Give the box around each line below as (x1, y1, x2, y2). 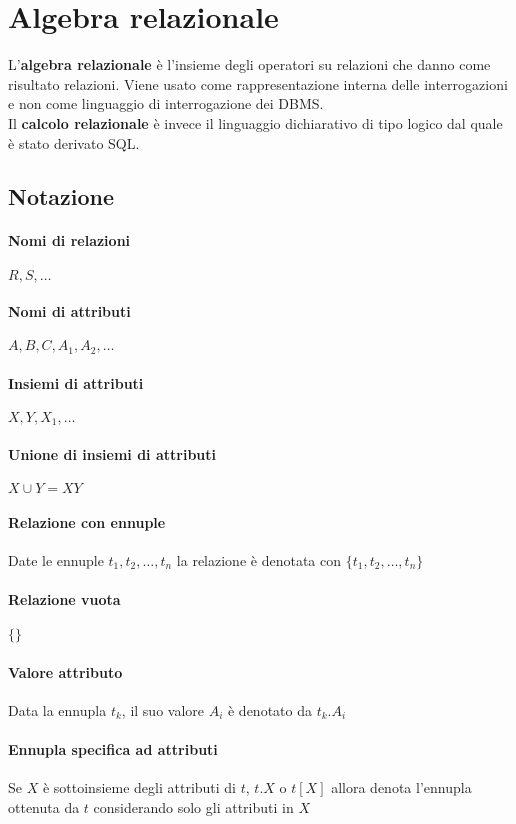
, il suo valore (121, 699, 204, 720)
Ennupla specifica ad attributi (8, 739, 218, 760)
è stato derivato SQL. (8, 132, 140, 153)
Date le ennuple (8, 549, 104, 570)
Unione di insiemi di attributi (8, 443, 216, 464)
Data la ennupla (8, 699, 107, 720)
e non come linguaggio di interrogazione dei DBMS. (8, 93, 324, 114)
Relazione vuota (8, 588, 121, 609)
